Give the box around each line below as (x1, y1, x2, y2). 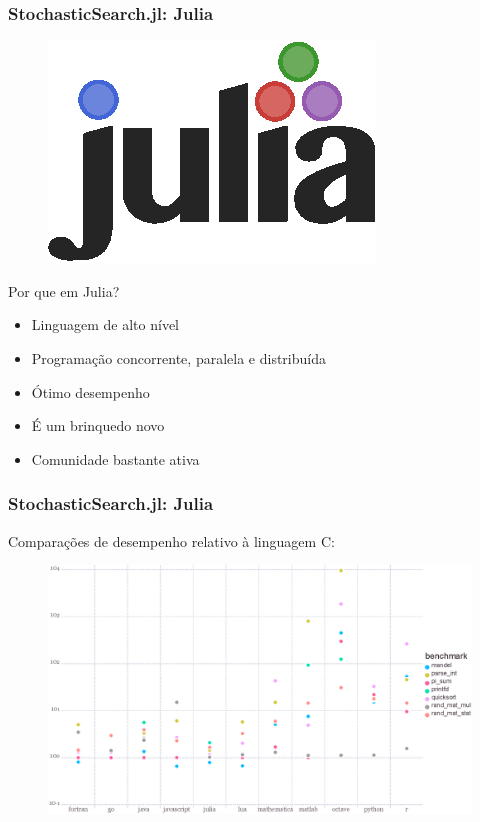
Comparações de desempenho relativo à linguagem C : (8, 530, 335, 551)
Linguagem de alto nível (31, 314, 180, 335)
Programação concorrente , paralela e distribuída (31, 348, 326, 368)
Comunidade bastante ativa (31, 448, 200, 469)
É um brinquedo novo (31, 415, 165, 436)
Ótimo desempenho (31, 381, 150, 402)
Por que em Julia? (8, 280, 120, 301)
